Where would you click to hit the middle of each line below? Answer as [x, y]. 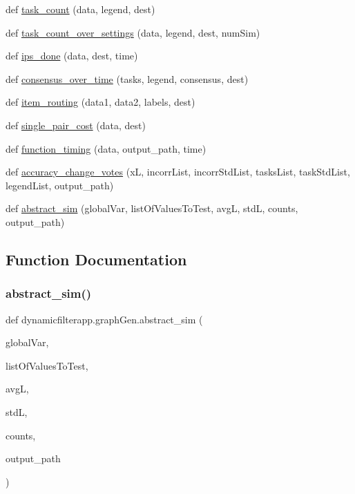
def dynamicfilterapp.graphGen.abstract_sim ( [104, 319]
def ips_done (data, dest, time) [72, 56]
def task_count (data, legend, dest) [80, 9]
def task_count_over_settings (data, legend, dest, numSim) [133, 32]
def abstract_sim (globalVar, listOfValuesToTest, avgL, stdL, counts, [152, 208]
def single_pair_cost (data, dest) [76, 125]
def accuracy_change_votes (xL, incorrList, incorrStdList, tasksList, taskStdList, [178, 172]
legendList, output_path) [60, 185]
